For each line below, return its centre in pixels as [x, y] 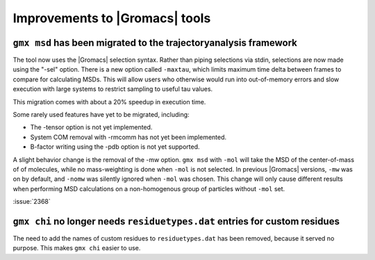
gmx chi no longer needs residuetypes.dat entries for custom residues [176, 221]
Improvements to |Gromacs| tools [112, 18]
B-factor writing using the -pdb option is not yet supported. [115, 147]
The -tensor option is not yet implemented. [91, 127]
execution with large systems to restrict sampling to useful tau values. [113, 89]
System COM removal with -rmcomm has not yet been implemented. [128, 137]
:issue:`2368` [32, 202]
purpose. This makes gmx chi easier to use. [77, 248]
